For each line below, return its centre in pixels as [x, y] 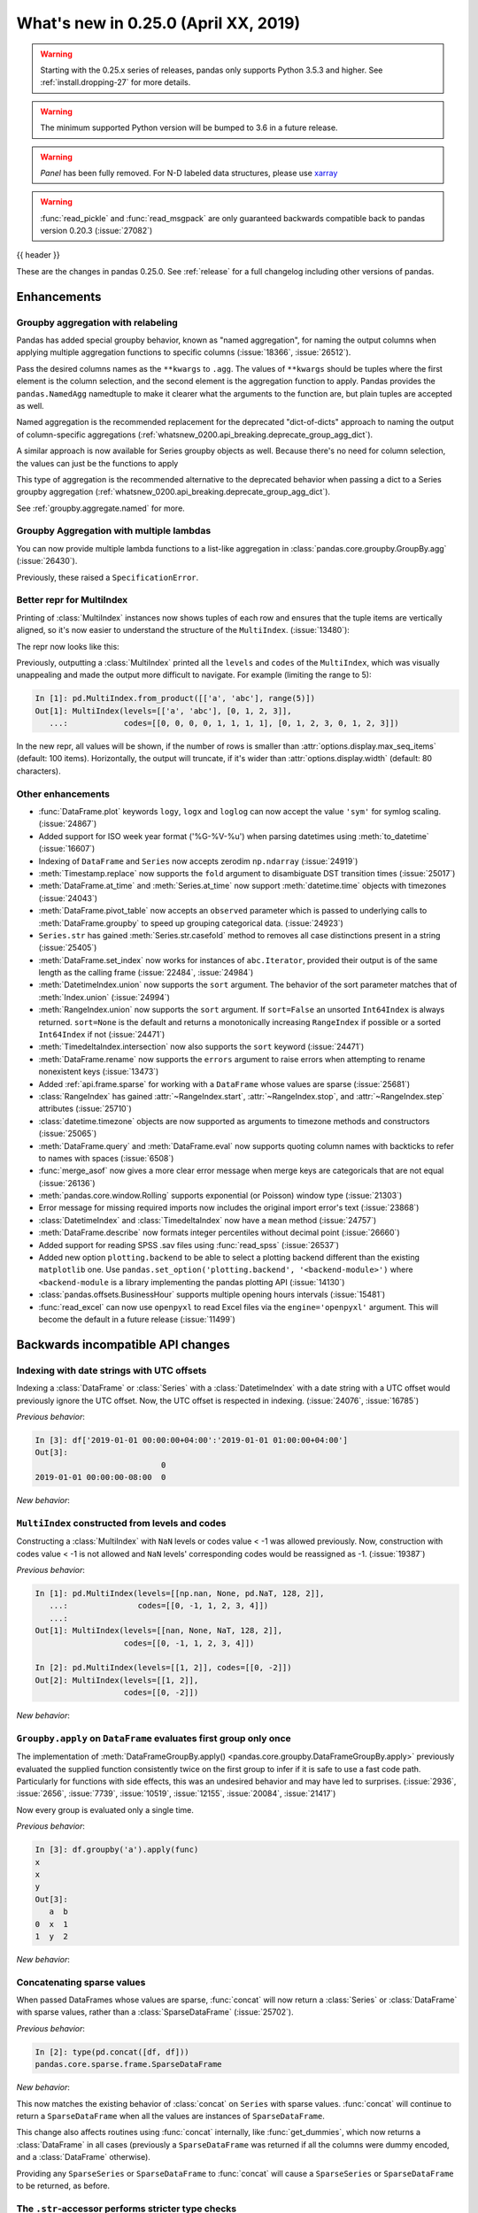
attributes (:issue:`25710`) [85, 1109]
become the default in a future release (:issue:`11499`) [137, 1319]
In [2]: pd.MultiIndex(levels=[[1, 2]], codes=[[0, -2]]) [163, 1668]
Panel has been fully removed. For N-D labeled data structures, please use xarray [189, 173]
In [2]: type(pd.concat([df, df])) [112, 2052]
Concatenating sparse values [81, 1982]
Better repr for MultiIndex [72, 600]
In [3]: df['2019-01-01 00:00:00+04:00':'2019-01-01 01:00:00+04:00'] [192, 1440]
